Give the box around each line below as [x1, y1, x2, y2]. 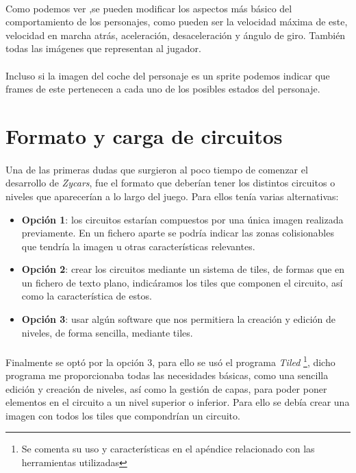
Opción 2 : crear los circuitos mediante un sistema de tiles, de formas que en [21, 262, 345, 276]
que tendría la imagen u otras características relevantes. [21, 239, 255, 253]
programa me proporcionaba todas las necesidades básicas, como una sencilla [5, 368, 329, 383]
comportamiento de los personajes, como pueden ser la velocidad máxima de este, [5, 14, 348, 29]
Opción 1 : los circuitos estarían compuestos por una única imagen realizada [21, 212, 344, 226]
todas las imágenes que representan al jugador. [5, 41, 201, 56]
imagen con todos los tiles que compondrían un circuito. [5, 408, 240, 422]
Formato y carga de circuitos [5, 121, 283, 149]
